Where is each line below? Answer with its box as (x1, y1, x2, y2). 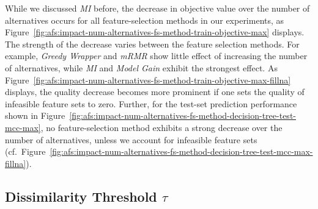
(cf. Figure (5, 145, 46, 158)
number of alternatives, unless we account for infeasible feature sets (5, 133, 257, 146)
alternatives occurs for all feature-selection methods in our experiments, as (5, 13, 284, 26)
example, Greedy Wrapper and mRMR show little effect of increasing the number (5, 49, 308, 62)
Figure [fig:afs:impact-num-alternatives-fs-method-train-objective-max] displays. (5, 26, 305, 38)
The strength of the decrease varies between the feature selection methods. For (5, 37, 300, 50)
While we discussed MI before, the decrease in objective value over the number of (5, 2, 310, 14)
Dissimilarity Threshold (5, 186, 157, 205)
